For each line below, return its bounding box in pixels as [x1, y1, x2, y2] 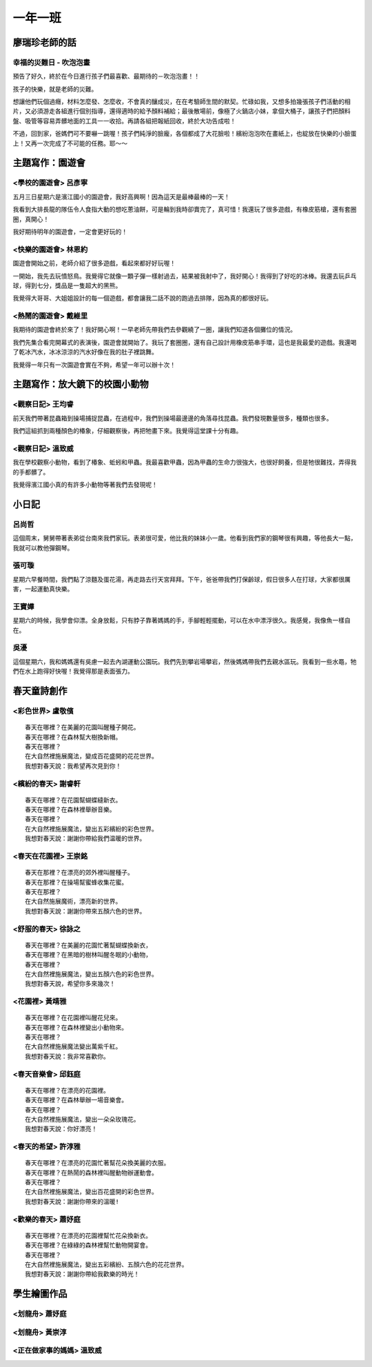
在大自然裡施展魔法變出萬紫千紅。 [25, 1043, 122, 1051]
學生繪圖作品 [12, 1288, 68, 1299]
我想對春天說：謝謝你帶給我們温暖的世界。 [25, 835, 146, 842]
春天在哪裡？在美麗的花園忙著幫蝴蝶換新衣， [25, 941, 152, 949]
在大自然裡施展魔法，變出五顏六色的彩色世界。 [25, 970, 158, 978]
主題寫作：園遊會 [12, 157, 85, 169]
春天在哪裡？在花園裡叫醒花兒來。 [25, 1014, 122, 1022]
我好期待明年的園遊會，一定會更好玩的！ [12, 227, 127, 236]
